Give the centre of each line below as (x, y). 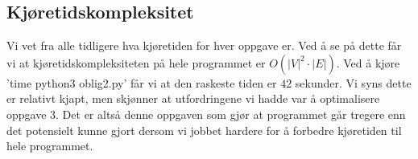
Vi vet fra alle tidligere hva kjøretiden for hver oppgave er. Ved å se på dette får (204, 45)
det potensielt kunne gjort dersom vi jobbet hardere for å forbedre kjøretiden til (204, 130)
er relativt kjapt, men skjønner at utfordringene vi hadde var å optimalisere (193, 98)
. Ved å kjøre (368, 62)
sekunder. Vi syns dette (353, 82)
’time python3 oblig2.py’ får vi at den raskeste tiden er (142, 82)
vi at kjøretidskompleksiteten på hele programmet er (136, 62)
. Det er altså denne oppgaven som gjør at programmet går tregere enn (231, 114)
